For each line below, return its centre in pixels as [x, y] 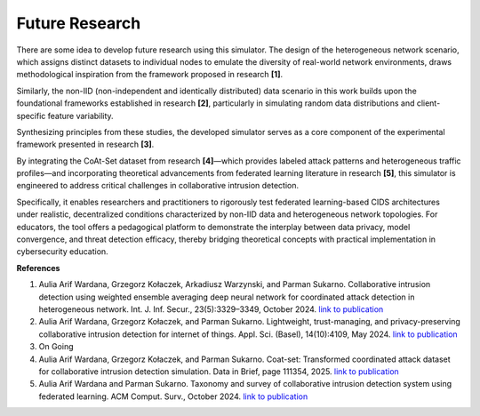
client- [428, 103]
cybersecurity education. [62, 252]
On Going [56, 347]
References [38, 268]
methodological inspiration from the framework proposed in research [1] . [150, 75]
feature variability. [81, 116]
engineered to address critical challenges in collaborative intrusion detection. [158, 186]
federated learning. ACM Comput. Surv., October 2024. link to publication [173, 396]
